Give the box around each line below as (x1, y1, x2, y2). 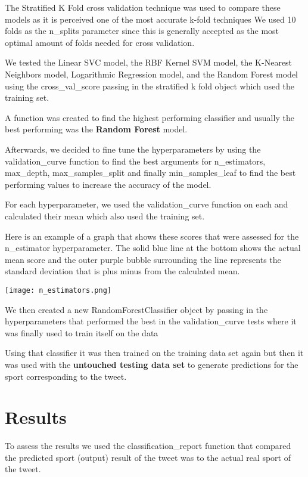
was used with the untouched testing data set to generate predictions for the (5, 358, 298, 370)
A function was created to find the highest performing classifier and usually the (5, 111, 294, 123)
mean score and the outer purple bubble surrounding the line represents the (5, 253, 281, 265)
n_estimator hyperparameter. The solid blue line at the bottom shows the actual (5, 241, 301, 254)
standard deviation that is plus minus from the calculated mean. (5, 265, 240, 277)
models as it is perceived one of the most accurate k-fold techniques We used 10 (5, 13, 296, 25)
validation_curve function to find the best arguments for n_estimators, (5, 154, 266, 167)
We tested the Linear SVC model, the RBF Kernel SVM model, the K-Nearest (5, 56, 293, 69)
